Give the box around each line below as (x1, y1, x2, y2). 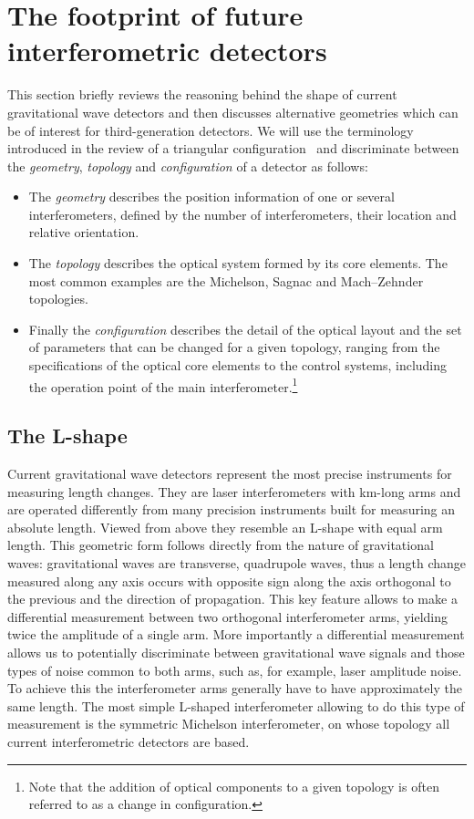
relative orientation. (28, 223, 139, 242)
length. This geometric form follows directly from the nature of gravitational (7, 535, 434, 555)
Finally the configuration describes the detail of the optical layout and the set (28, 319, 462, 338)
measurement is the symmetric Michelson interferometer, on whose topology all (7, 714, 450, 733)
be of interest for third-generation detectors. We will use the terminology (7, 120, 414, 140)
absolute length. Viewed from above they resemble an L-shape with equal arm (7, 517, 443, 536)
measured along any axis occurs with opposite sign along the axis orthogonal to (7, 571, 451, 590)
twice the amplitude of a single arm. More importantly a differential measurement (7, 625, 465, 644)
